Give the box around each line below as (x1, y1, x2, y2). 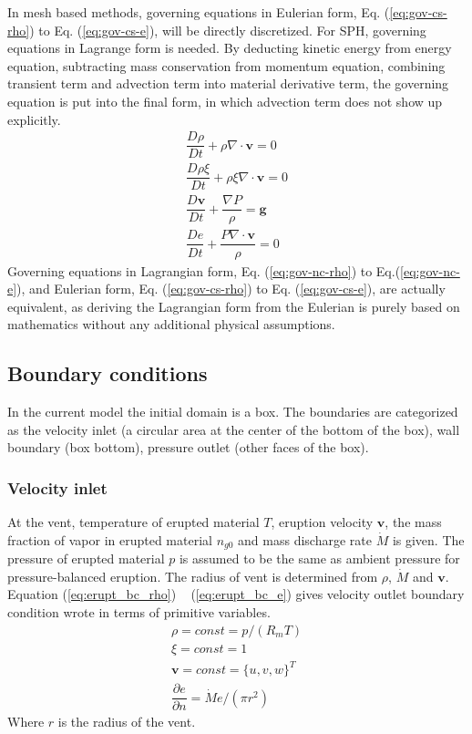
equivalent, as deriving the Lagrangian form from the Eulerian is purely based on (7, 296, 460, 315)
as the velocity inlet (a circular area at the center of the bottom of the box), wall (7, 419, 460, 439)
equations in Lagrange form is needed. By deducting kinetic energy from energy (7, 38, 452, 57)
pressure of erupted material (7, 549, 165, 568)
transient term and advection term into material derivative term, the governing (7, 74, 449, 93)
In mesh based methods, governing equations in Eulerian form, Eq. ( (7, 3, 390, 21)
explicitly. (7, 109, 61, 129)
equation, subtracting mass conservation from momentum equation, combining (7, 56, 446, 75)
